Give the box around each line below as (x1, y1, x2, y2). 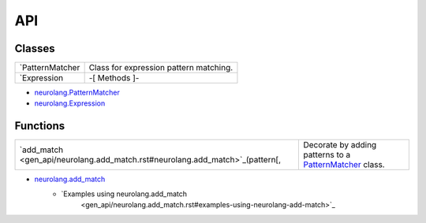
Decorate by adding (303, 139, 377, 151)
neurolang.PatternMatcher (34, 87, 120, 98)
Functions (14, 119, 65, 133)
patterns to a (303, 150, 351, 161)
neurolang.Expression (34, 98, 106, 108)
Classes (14, 42, 55, 55)
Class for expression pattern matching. (88, 62, 234, 73)
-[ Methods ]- (88, 72, 140, 84)
